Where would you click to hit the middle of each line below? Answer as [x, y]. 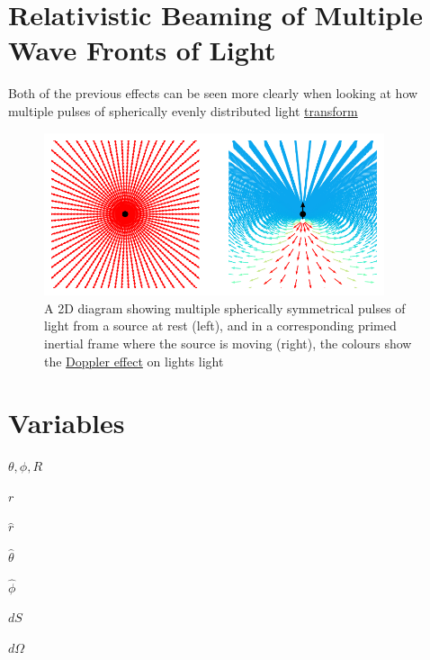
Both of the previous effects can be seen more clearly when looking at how [213, 93]
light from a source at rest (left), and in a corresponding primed [220, 325]
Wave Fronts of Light [142, 50]
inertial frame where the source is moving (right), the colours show [228, 343]
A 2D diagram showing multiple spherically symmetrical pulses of [225, 307]
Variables [67, 423]
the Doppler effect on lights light [134, 361]
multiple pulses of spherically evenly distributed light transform [183, 110]
